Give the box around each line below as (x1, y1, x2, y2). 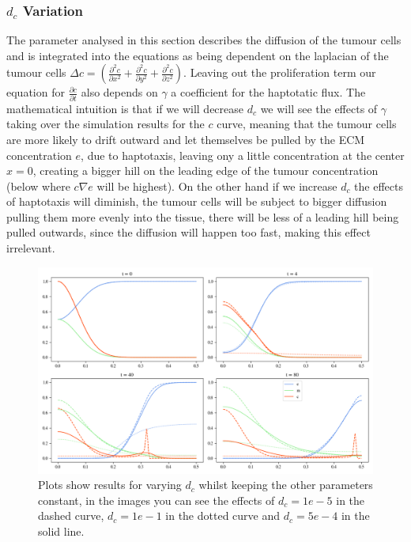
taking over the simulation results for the (6, 116, 205, 132)
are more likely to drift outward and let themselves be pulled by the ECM (6, 131, 365, 147)
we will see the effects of (260, 100, 378, 116)
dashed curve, (38, 507, 104, 524)
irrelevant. (6, 240, 55, 256)
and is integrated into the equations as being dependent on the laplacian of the (6, 47, 389, 63)
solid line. (38, 522, 85, 539)
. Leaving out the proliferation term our (183, 64, 376, 81)
